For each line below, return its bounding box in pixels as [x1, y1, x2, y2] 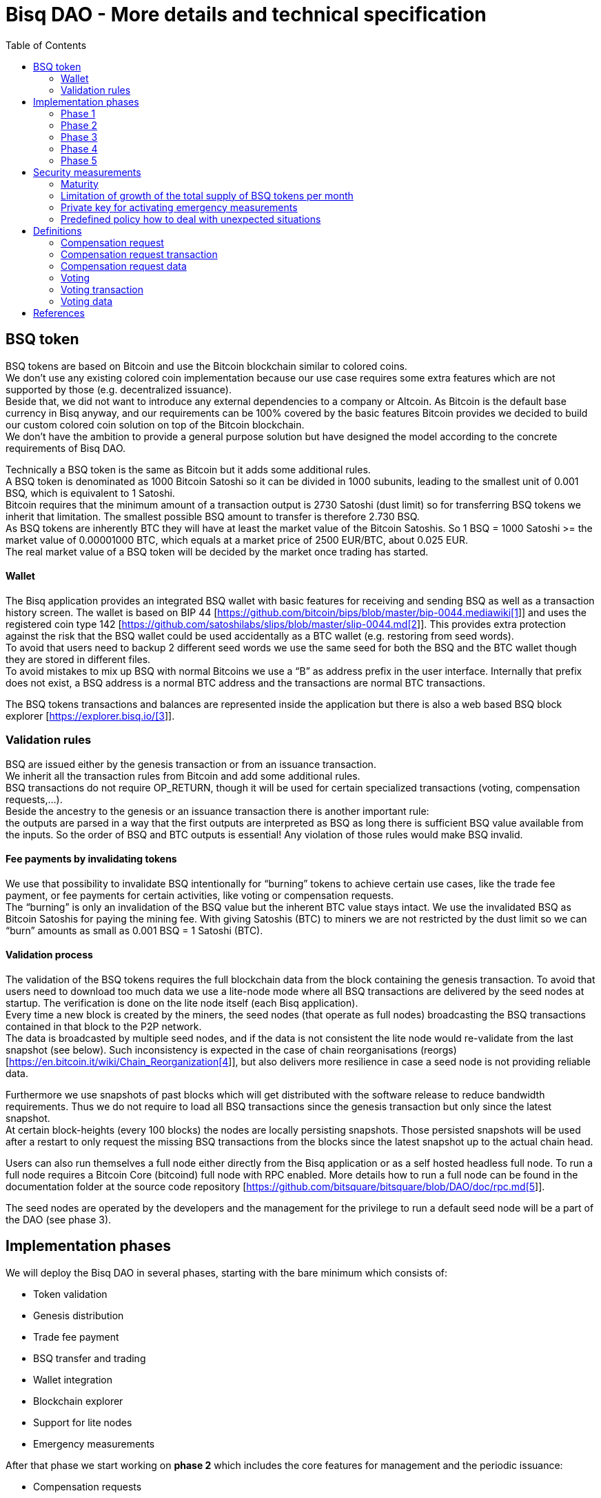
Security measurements [33, 166, 141, 178]
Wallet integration [33, 1373, 113, 1386]
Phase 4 [61, 142, 98, 155]
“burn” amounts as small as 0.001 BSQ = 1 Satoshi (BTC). [6, 924, 263, 936]
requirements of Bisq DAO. [6, 442, 126, 454]
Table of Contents [6, 39, 87, 51]
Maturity [61, 177, 99, 190]
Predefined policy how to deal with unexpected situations [61, 213, 321, 225]
